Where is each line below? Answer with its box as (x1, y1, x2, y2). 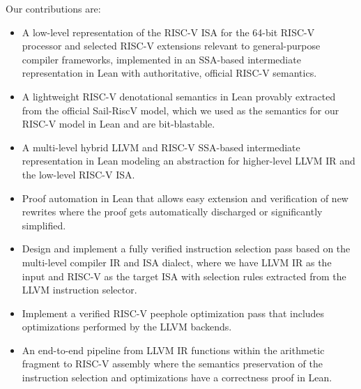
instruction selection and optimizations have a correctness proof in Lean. (22, 370, 332, 385)
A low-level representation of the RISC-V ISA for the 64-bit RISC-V (22, 24, 315, 39)
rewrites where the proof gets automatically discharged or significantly (22, 204, 323, 219)
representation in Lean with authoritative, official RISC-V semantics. (22, 66, 317, 80)
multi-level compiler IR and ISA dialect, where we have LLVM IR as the (22, 254, 332, 269)
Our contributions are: (6, 1, 101, 15)
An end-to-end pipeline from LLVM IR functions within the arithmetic (22, 342, 325, 357)
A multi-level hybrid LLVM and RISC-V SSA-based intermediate (22, 139, 300, 154)
